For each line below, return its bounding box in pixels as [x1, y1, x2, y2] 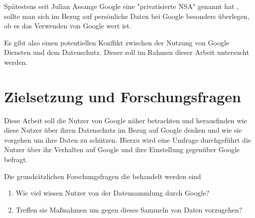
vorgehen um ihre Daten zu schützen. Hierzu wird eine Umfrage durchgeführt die [4, 134, 251, 145]
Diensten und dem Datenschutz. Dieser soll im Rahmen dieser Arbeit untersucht [4, 47, 250, 57]
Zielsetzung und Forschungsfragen [4, 86, 241, 106]
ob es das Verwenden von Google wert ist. [4, 20, 131, 31]
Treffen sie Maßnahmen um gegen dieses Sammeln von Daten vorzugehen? [15, 204, 243, 215]
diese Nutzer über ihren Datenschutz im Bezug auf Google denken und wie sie [4, 125, 242, 135]
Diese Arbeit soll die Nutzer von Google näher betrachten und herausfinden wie [4, 115, 247, 125]
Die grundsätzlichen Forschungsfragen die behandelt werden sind [4, 171, 201, 181]
